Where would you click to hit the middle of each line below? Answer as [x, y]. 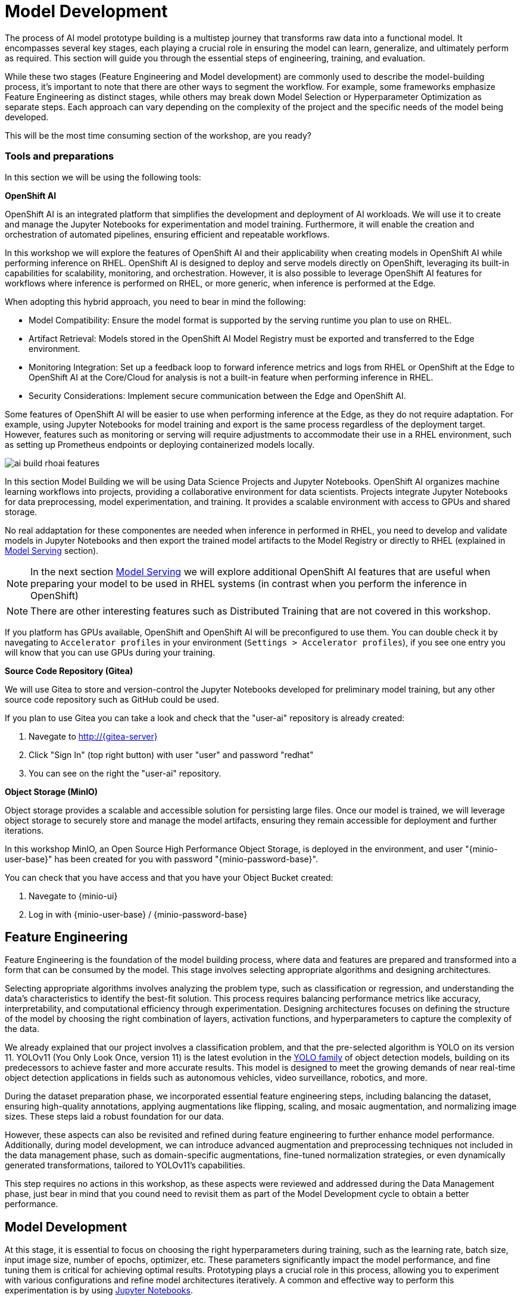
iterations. [24, 830]
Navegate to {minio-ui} [73, 896]
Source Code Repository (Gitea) [69, 671]
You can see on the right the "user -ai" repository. [125, 773]
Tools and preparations [60, 156]
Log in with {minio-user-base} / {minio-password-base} [138, 914]
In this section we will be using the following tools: [103, 177]
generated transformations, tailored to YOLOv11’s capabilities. [125, 1165]
